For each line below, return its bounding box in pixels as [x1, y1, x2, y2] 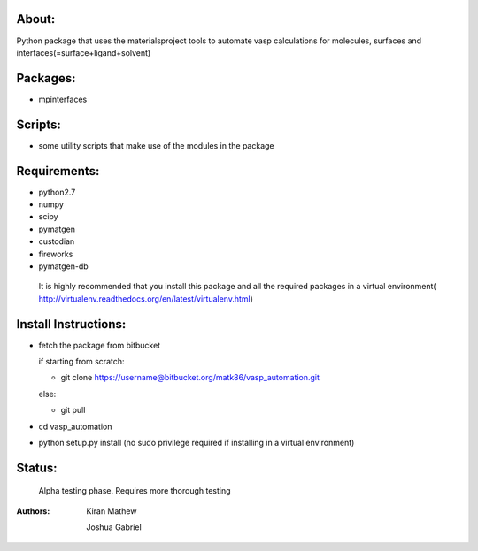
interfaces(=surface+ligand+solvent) [16, 47, 151, 57]
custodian [38, 236, 75, 247]
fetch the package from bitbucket [38, 340, 161, 350]
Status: [16, 460, 58, 475]
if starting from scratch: [38, 356, 125, 367]
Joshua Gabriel [86, 522, 142, 532]
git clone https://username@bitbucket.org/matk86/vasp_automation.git [60, 372, 320, 383]
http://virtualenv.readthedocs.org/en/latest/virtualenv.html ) [38, 293, 254, 304]
